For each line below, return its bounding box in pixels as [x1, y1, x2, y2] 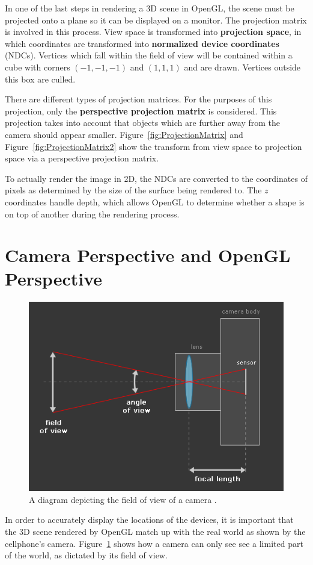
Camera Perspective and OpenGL [5, 243, 291, 267]
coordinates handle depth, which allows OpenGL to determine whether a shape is [5, 195, 305, 208]
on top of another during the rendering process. [5, 207, 180, 220]
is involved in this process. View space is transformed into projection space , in [5, 25, 302, 38]
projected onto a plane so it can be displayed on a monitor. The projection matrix [5, 13, 307, 26]
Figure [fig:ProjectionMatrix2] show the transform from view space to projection [5, 140, 302, 152]
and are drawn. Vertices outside [184, 60, 301, 73]
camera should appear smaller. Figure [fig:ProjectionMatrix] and [5, 128, 243, 140]
